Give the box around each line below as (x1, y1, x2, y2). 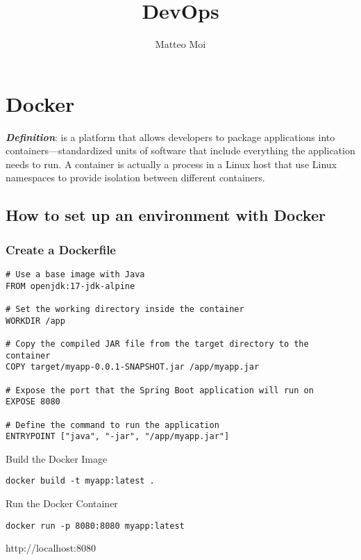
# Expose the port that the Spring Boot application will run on (6, 385, 314, 395)
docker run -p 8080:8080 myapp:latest (6, 520, 185, 531)
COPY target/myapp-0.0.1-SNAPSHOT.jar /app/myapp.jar (6, 362, 260, 372)
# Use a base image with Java (6, 270, 145, 280)
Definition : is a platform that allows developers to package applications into (6, 129, 335, 144)
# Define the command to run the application (6, 420, 219, 430)
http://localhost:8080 (6, 541, 96, 555)
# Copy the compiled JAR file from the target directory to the (6, 338, 309, 349)
